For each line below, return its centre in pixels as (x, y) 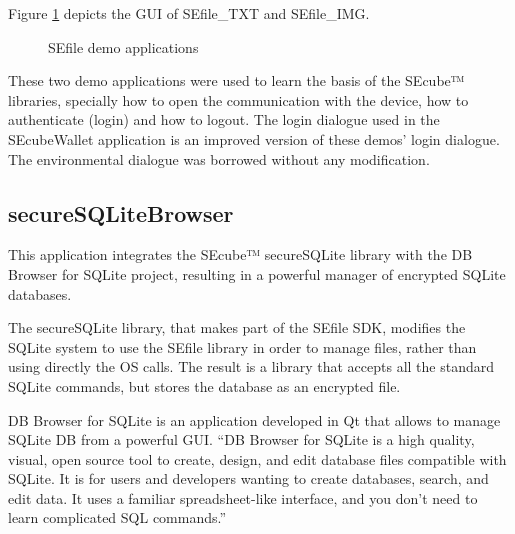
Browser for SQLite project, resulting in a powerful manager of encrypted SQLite (257, 273)
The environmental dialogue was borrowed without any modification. (219, 158)
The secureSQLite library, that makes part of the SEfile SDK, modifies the (237, 327)
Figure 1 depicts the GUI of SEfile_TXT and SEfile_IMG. (189, 13)
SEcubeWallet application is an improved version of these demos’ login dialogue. (254, 138)
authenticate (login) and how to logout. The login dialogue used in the (224, 119)
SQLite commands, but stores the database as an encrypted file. (204, 385)
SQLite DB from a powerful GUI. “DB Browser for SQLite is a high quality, (241, 439)
